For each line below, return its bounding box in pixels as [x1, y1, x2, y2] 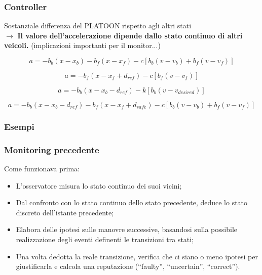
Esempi [4, 120, 34, 132]
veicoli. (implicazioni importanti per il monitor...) [4, 40, 161, 51]
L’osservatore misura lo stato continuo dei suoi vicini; [16, 180, 182, 191]
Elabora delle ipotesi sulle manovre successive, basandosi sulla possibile [16, 224, 237, 235]
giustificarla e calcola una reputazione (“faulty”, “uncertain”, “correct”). [16, 261, 240, 271]
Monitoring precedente [4, 143, 99, 156]
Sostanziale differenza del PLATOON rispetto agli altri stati [4, 20, 192, 31]
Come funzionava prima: [4, 163, 80, 174]
